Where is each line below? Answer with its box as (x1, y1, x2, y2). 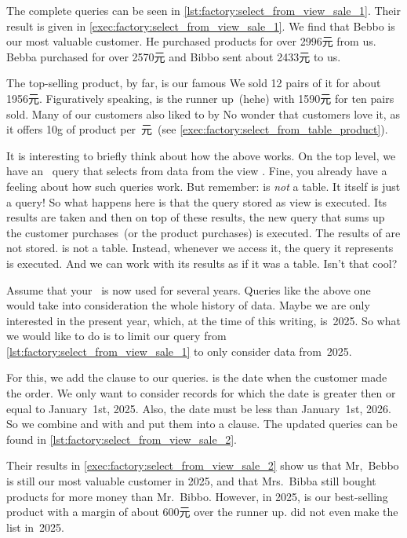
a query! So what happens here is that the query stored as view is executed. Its (6, 193, 387, 210)
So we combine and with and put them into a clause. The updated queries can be (6, 415, 398, 432)
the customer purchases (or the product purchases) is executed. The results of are (6, 224, 401, 240)
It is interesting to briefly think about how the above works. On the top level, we (6, 147, 396, 163)
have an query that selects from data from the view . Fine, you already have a (6, 163, 387, 179)
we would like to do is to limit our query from (6, 328, 227, 344)
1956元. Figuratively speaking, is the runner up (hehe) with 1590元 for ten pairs (6, 90, 394, 106)
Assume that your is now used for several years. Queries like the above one (6, 281, 371, 298)
